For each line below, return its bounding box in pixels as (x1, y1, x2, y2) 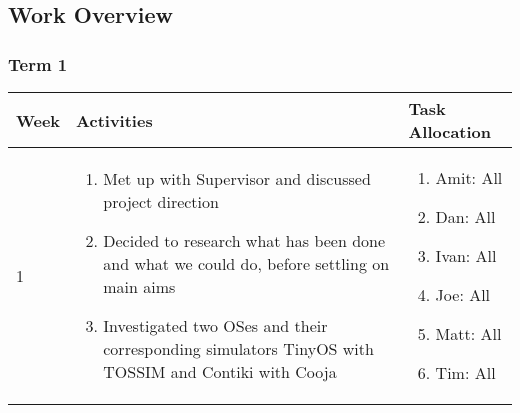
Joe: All (435, 283, 491, 306)
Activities (76, 108, 153, 132)
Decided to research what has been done (103, 229, 386, 252)
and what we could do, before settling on (103, 252, 390, 275)
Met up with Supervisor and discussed (103, 167, 371, 190)
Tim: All (435, 361, 496, 384)
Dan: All (435, 205, 496, 228)
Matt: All (435, 322, 502, 345)
